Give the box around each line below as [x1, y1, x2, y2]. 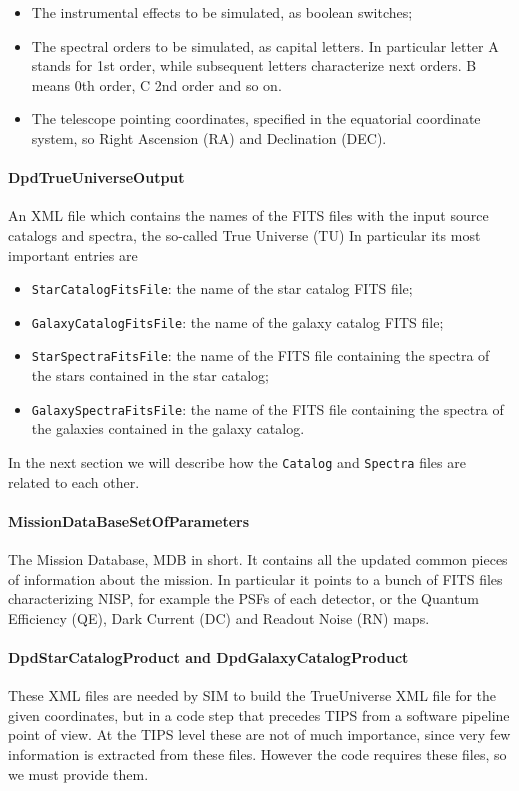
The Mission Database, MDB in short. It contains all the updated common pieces [8, 549, 508, 569]
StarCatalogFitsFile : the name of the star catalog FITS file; [31, 278, 413, 299]
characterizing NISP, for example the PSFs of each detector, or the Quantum [8, 588, 480, 609]
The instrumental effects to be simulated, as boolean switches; [31, 2, 413, 22]
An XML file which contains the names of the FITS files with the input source [8, 205, 489, 226]
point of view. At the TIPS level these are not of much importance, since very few [8, 724, 511, 745]
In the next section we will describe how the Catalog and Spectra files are [8, 451, 466, 472]
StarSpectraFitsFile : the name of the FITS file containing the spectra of [31, 345, 490, 366]
